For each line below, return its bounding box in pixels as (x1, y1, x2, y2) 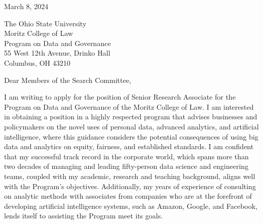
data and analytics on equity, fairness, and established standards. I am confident (4, 141, 254, 152)
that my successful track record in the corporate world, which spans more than (4, 151, 249, 161)
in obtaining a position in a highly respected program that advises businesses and (4, 111, 257, 122)
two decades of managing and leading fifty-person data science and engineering (4, 161, 249, 171)
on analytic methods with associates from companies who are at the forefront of (4, 191, 252, 201)
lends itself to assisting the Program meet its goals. (4, 210, 163, 221)
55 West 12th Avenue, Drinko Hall (4, 48, 110, 58)
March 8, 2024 (4, 1, 49, 11)
